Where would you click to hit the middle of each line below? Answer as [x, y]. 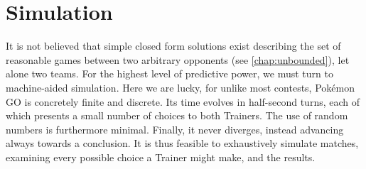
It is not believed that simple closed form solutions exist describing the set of [173, 46]
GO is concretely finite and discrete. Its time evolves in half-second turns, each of [183, 101]
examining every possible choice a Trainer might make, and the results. [161, 157]
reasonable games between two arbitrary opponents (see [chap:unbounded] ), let [178, 59]
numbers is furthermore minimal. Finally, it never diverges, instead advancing [175, 129]
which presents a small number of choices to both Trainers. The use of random [177, 115]
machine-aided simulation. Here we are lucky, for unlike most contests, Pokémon [180, 87]
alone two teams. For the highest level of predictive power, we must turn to [169, 73]
